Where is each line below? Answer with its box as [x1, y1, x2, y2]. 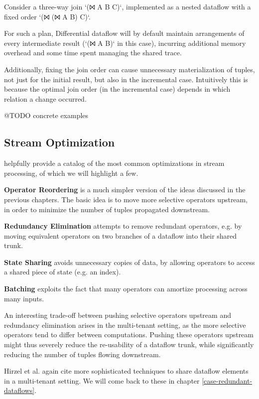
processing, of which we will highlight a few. [4, 167, 138, 178]
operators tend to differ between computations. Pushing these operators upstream [4, 329, 254, 340]
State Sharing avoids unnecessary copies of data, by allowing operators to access [4, 257, 255, 267]
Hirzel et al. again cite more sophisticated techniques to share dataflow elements [4, 366, 249, 376]
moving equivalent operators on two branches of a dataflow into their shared [4, 230, 237, 241]
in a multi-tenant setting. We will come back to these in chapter [4, 375, 200, 386]
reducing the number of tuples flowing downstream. [4, 349, 161, 359]
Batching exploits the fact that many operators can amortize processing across [4, 283, 248, 294]
